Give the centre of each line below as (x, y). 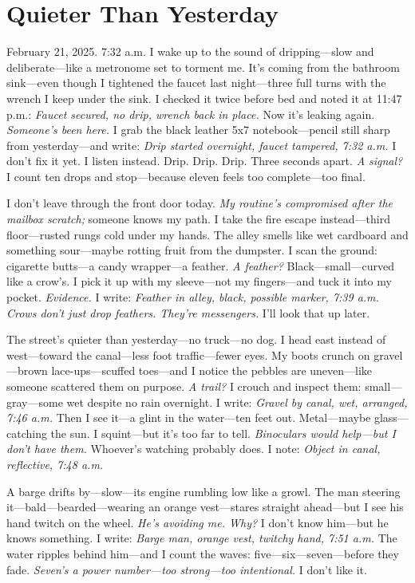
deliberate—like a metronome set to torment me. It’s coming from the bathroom (204, 67)
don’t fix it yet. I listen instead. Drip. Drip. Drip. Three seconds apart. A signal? (205, 161)
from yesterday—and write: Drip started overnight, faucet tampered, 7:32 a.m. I (202, 145)
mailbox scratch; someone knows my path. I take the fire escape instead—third (198, 219)
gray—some (35, 402)
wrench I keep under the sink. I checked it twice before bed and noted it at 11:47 (204, 98)
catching (27, 433)
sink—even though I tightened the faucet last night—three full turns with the (196, 83)
